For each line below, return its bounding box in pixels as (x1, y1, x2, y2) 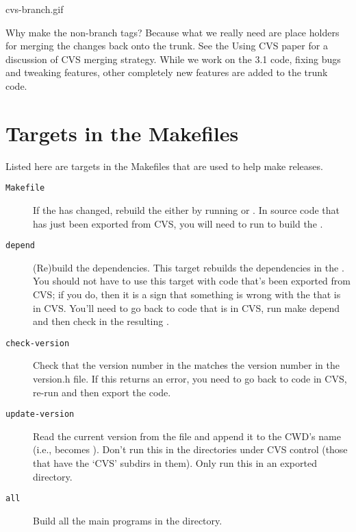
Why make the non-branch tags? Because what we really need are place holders (5, 25, 340, 39)
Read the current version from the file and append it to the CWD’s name (33, 428, 341, 443)
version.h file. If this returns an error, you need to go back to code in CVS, (33, 372, 347, 385)
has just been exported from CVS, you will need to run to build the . (33, 216, 323, 230)
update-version (5, 409, 75, 420)
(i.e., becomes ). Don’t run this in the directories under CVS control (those (33, 442, 348, 457)
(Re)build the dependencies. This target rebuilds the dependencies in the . (33, 260, 344, 274)
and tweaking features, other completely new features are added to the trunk (5, 65, 328, 80)
